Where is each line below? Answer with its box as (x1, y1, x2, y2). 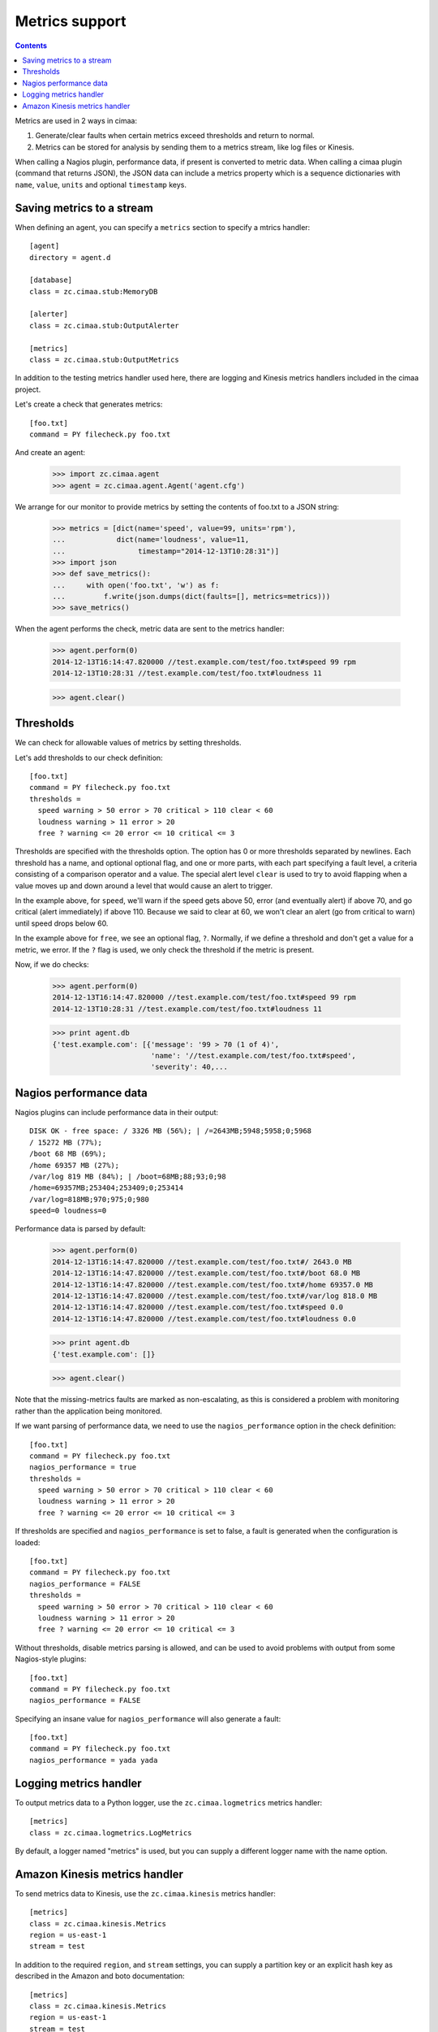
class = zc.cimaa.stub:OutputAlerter (29, 321, 180, 330)
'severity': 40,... (150, 1062, 229, 1072)
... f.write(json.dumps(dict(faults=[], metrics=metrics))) (52, 592, 331, 601)
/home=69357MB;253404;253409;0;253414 (29, 1183, 184, 1192)
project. (15, 384, 41, 394)
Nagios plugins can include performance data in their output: (15, 1107, 219, 1117)
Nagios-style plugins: (15, 1654, 87, 1664)
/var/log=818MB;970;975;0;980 (29, 1195, 150, 1204)
